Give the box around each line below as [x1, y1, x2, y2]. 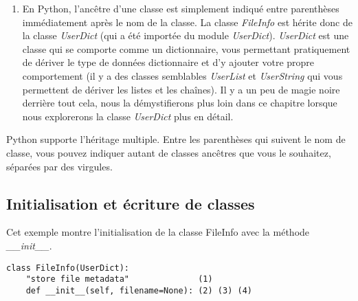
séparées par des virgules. [6, 159, 113, 173]
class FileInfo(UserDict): [6, 263, 129, 273]
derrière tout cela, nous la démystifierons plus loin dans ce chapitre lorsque [22, 96, 337, 110]
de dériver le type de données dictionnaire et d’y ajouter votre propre [22, 55, 315, 69]
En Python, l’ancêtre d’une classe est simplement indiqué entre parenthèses [22, 1, 339, 15]
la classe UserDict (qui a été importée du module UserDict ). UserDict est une [22, 28, 349, 43]
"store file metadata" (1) [25, 274, 213, 285]
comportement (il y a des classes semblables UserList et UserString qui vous [22, 68, 343, 82]
